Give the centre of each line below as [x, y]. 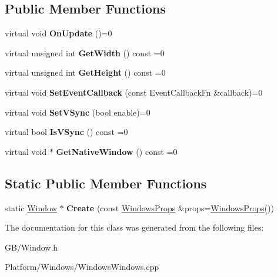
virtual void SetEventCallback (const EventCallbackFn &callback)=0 [134, 92]
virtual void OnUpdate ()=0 [58, 33]
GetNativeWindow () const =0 [117, 151]
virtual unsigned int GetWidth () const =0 [85, 53]
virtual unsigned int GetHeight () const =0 [85, 72]
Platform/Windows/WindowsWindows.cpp [82, 267]
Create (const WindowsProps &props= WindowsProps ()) [170, 207]
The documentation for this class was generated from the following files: [134, 227]
